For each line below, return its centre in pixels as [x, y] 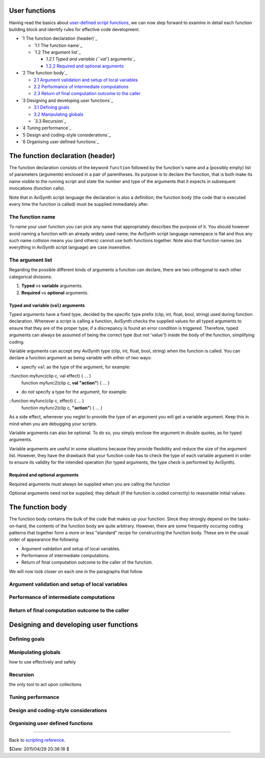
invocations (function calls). [37, 188]
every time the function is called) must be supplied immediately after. [79, 204]
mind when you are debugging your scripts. [53, 424]
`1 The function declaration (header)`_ [59, 38]
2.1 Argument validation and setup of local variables [86, 80]
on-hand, [18, 526]
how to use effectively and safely [42, 662]
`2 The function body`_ [44, 73]
